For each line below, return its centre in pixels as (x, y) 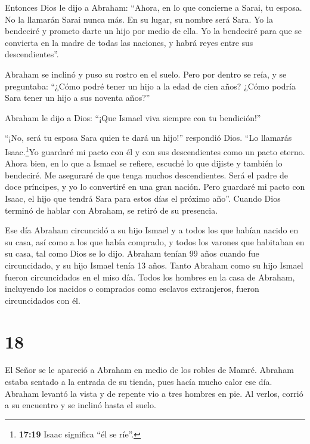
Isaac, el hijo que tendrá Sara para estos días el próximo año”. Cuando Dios (143, 198)
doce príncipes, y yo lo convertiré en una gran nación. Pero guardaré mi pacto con (155, 186)
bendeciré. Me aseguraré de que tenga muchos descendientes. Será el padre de (146, 175)
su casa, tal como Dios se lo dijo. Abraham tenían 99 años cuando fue (132, 253)
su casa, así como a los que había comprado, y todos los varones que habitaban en (155, 241)
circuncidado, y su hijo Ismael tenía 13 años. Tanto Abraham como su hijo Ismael (154, 265)
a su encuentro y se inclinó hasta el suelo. (80, 405)
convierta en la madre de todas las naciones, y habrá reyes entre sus (129, 42)
